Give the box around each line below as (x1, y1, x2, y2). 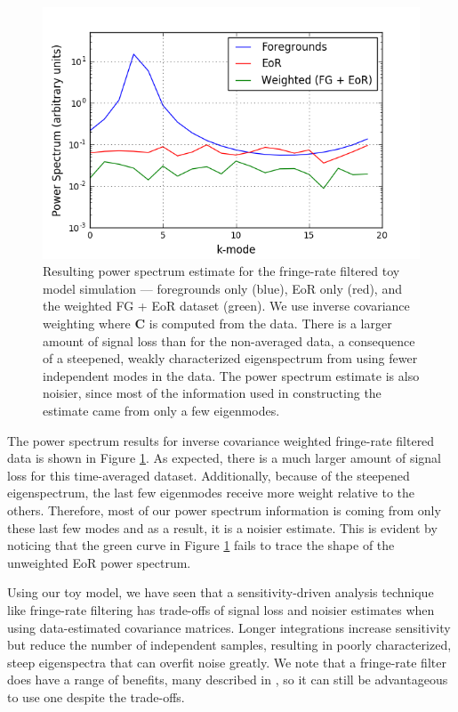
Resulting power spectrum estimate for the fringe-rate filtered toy (43, 262, 400, 280)
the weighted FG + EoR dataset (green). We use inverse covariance (43, 296, 410, 315)
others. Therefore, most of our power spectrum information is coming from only (7, 500, 441, 519)
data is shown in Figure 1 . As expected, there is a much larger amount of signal (7, 449, 441, 467)
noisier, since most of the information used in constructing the (43, 384, 382, 402)
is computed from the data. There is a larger (149, 314, 392, 333)
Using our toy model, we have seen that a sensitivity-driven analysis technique (7, 583, 434, 602)
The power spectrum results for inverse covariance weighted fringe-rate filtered (7, 431, 435, 449)
